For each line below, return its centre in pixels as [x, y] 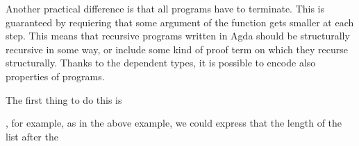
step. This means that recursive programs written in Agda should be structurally [178, 36]
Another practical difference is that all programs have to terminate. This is [165, 8]
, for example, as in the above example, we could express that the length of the [174, 123]
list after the [32, 136]
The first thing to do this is [64, 99]
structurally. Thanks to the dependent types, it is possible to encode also [161, 63]
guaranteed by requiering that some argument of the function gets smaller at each [180, 22]
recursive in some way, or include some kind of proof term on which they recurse [177, 49]
